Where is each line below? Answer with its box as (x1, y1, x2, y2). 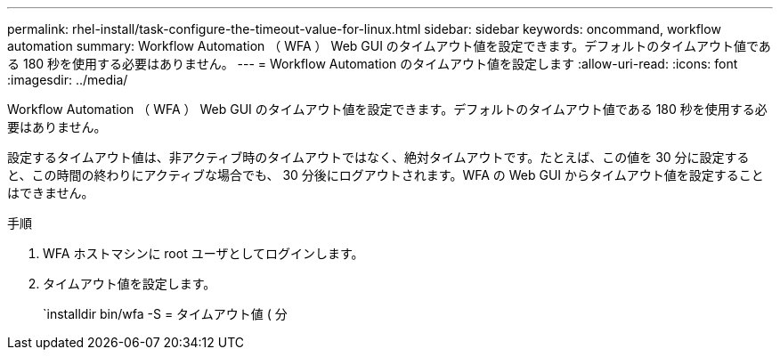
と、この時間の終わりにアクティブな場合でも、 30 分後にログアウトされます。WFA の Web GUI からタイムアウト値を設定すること (7, 167, 764, 183)
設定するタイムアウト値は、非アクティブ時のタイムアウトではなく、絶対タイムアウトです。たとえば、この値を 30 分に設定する (7, 150, 750, 165)
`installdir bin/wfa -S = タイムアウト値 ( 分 (43, 306, 288, 321)
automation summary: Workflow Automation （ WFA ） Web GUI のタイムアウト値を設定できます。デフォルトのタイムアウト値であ (7, 38, 771, 53)
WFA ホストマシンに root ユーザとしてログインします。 (43, 246, 364, 261)
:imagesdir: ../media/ (7, 72, 128, 87)
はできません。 (7, 185, 94, 200)
